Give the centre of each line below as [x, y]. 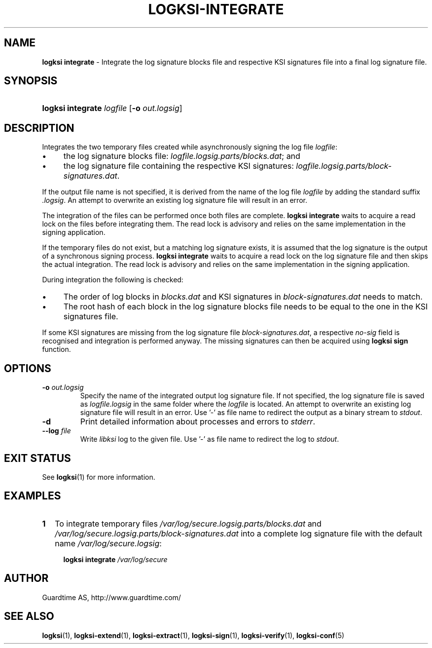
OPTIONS [28, 368]
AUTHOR [26, 578]
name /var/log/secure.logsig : [108, 543]
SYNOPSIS [31, 81]
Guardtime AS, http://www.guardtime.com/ [111, 597]
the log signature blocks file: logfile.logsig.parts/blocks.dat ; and [182, 156]
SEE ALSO [29, 616]
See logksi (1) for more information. [99, 477]
